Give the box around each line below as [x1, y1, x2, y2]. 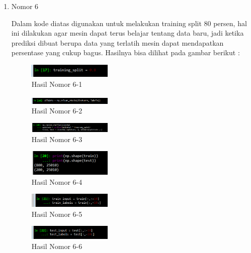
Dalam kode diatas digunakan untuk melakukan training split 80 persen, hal [11, 18, 247, 28]
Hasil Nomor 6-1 [31, 78, 82, 89]
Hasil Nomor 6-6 [31, 240, 82, 251]
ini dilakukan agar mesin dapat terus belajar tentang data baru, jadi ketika [11, 28, 244, 38]
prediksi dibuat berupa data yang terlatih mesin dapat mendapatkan [11, 37, 224, 48]
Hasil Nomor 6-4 [31, 176, 82, 187]
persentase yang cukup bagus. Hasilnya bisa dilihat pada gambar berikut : [11, 47, 240, 58]
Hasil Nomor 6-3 [31, 134, 82, 144]
